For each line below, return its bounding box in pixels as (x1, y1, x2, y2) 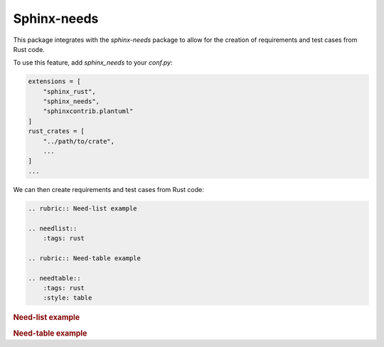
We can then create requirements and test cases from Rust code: (13, 185, 204, 193)
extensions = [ (28, 78, 81, 85)
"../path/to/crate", (43, 137, 115, 145)
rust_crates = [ (28, 127, 85, 135)
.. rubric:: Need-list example (28, 204, 138, 213)
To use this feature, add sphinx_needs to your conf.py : (13, 58, 173, 67)
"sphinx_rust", (43, 87, 96, 95)
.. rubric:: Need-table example (28, 254, 142, 262)
